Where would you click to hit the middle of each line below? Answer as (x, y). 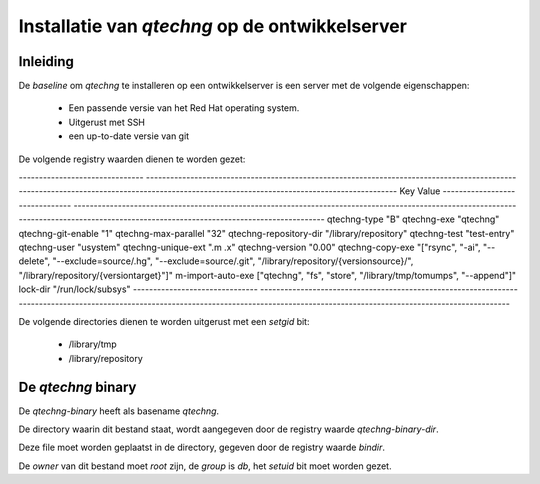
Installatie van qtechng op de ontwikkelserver (212, 26)
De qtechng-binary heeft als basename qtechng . (119, 411)
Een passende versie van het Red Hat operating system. (184, 108)
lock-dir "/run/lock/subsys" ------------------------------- (138, 289)
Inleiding (46, 61)
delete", (34, 261)
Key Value (420, 191)
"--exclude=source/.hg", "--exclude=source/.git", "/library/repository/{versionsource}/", (233, 261)
